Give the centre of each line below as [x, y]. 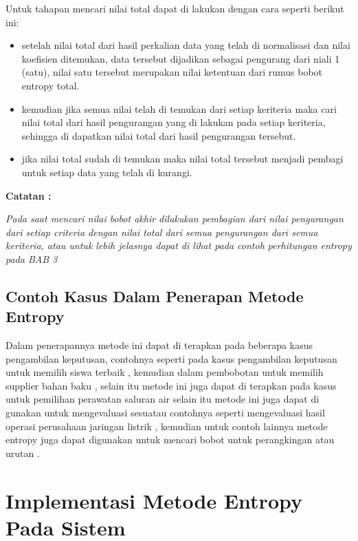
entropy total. [51, 85]
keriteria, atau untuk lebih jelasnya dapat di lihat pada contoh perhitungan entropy [179, 245]
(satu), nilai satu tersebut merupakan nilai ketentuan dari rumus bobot [172, 72]
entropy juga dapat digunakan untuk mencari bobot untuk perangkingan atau [170, 439]
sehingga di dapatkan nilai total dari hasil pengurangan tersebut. [159, 135]
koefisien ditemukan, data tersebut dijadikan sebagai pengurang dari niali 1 [181, 58]
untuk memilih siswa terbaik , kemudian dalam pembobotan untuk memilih [165, 372]
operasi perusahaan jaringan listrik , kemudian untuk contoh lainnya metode [167, 426]
